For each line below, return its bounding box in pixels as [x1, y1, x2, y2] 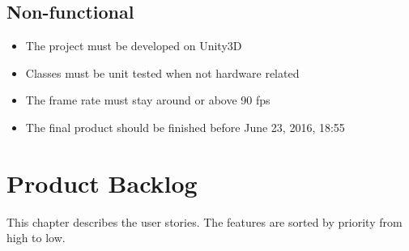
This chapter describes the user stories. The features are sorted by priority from [6, 213, 403, 230]
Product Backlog [6, 166, 198, 199]
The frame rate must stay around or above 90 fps [25, 91, 271, 108]
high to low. [6, 229, 66, 246]
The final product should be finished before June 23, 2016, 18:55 [25, 118, 345, 135]
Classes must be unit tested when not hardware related [25, 64, 300, 81]
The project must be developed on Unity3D [25, 37, 242, 54]
